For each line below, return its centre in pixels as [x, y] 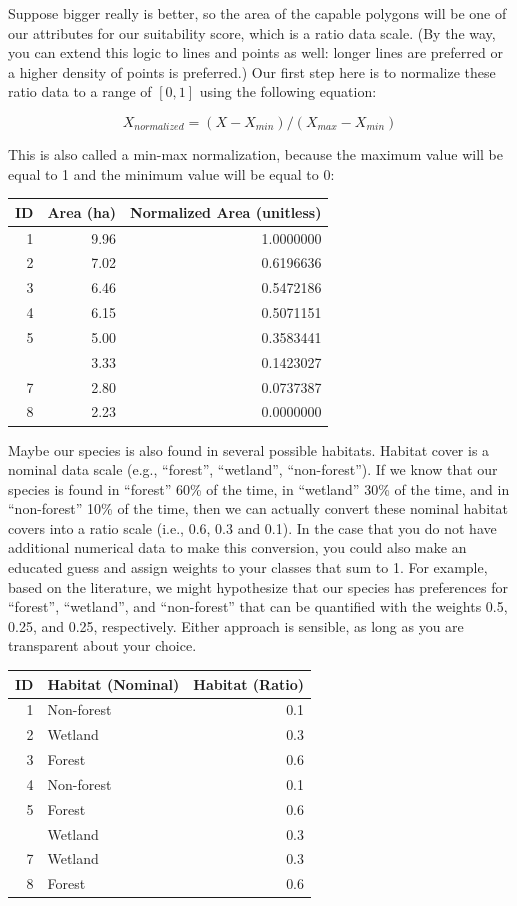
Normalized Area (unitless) [226, 211]
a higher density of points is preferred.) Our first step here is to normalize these [252, 71]
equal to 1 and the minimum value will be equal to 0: [171, 173]
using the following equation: [288, 91]
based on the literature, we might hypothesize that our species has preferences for [258, 586]
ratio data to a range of [80, 91]
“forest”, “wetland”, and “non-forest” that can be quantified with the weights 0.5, [258, 606]
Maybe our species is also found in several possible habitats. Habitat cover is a [249, 449]
